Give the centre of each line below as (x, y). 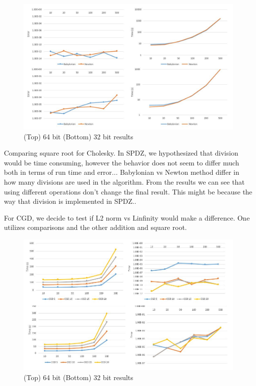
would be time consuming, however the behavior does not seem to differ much (122, 162)
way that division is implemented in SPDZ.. (70, 201)
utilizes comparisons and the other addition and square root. (95, 227)
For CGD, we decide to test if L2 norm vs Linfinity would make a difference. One (127, 217)
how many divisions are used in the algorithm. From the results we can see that (125, 182)
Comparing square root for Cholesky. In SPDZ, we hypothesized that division (121, 153)
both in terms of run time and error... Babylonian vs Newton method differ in (122, 172)
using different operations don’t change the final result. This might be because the (128, 191)
